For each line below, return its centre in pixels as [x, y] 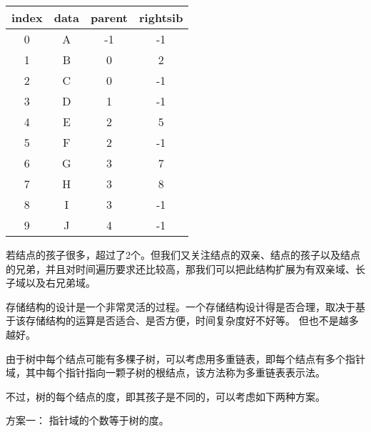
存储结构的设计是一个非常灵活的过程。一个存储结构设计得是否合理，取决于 [181, 306]
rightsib [161, 17]
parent [109, 17]
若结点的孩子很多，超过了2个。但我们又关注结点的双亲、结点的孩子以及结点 [183, 254]
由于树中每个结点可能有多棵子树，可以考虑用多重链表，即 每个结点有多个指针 [185, 358]
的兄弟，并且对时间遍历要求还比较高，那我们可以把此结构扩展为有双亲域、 [181, 268]
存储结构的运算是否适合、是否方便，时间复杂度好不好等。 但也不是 [182, 320]
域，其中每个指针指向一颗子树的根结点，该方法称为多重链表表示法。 [166, 372]
